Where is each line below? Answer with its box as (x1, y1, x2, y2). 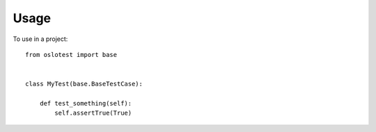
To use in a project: (13, 35, 68, 43)
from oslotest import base (25, 51, 118, 58)
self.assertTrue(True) (54, 109, 132, 117)
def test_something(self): (39, 99, 132, 107)
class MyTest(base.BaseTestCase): (25, 80, 143, 88)
